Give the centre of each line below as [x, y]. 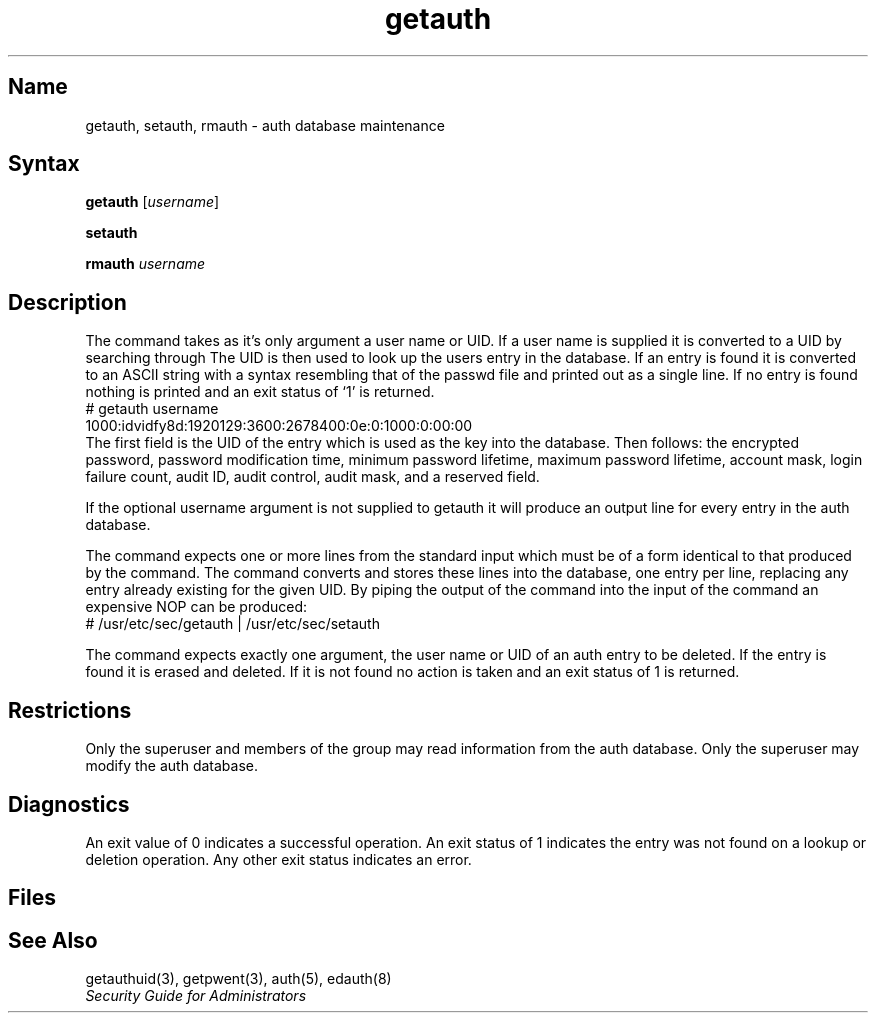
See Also [53, 940]
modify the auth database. [171, 766]
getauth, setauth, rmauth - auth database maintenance [265, 125]
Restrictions [70, 710]
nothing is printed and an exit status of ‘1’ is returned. [260, 392]
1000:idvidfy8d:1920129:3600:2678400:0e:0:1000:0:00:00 [279, 426]
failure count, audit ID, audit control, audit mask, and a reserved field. [312, 477]
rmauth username [145, 264]
